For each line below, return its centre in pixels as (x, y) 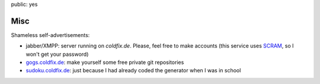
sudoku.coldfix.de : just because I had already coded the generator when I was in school (133, 70)
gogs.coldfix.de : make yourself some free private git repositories (105, 62)
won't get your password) (57, 54)
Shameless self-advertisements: (50, 35)
